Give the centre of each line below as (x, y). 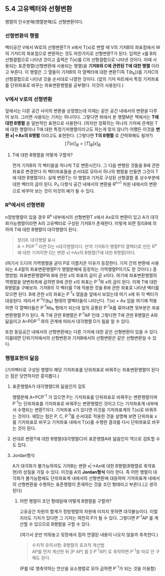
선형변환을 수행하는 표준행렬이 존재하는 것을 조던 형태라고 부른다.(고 (83, 484)
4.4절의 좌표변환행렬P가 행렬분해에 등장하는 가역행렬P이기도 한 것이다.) (83, 269)
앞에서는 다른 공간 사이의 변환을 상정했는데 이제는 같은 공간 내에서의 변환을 (77, 111)
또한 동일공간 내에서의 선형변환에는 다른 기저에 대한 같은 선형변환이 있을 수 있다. (82, 332)
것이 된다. (27, 429)
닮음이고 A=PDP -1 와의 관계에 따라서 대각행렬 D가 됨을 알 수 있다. (68, 321)
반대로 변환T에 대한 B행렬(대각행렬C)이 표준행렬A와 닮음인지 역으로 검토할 (83, 439)
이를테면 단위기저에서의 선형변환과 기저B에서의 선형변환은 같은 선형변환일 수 (78, 338)
